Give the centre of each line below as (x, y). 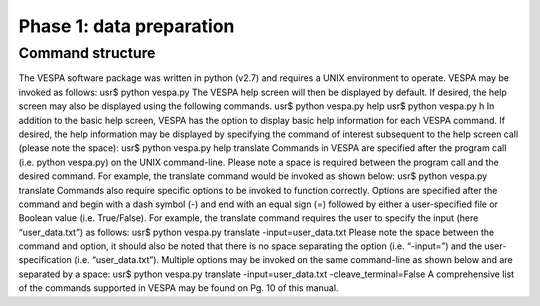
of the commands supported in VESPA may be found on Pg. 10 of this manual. (178, 288)
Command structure (87, 53)
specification (45, 260)
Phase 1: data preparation (126, 26)
